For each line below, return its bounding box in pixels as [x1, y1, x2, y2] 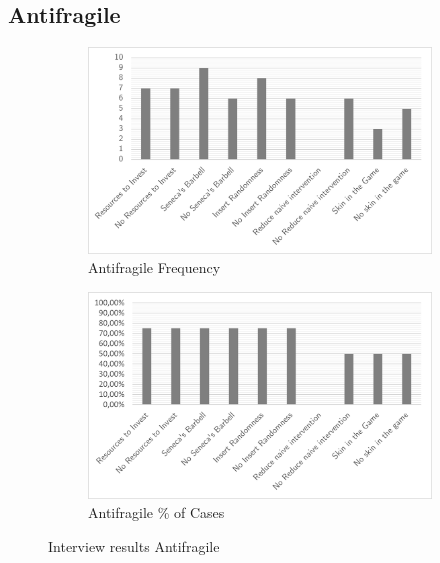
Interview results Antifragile [48, 535, 220, 556]
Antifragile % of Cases [88, 502, 225, 523]
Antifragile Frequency [88, 257, 221, 278]
